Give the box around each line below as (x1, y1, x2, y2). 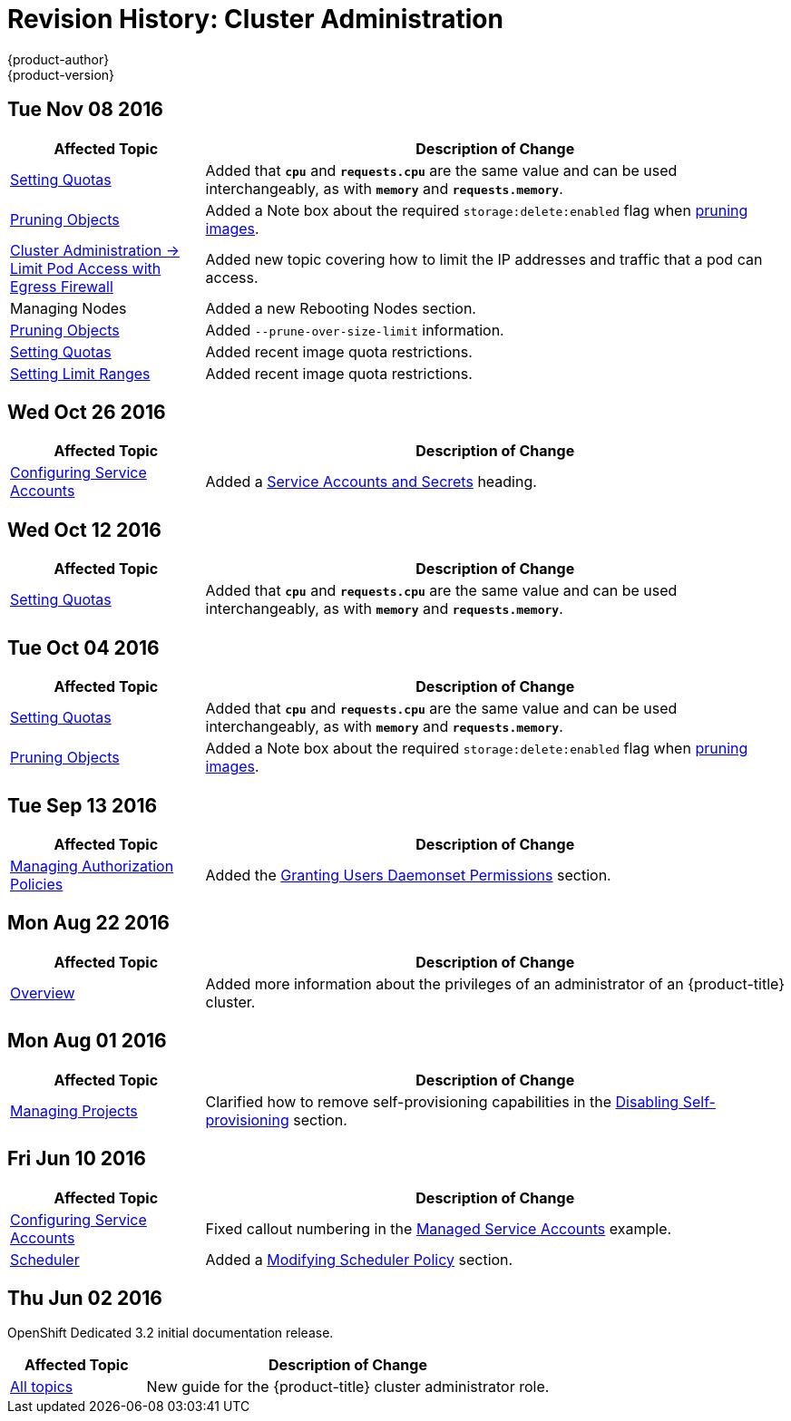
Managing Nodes (10, 298, 127, 317)
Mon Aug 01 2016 (7, 1029, 167, 1053)
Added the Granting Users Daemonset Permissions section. (205, 865, 611, 884)
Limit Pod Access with (10, 258, 161, 277)
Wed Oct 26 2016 (7, 401, 166, 424)
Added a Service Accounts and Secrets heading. (205, 472, 537, 492)
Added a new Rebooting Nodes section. (205, 298, 476, 317)
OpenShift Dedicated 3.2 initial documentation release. (7, 1325, 334, 1341)
